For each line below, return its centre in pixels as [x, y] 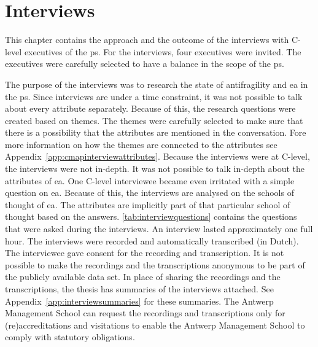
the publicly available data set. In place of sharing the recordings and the [143, 277]
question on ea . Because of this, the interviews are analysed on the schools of [149, 193]
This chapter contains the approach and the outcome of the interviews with [147, 40]
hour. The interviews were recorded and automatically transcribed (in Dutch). [152, 240]
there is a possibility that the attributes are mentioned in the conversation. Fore [156, 132]
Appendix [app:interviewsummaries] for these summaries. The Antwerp [139, 301]
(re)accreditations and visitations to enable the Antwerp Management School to [155, 325]
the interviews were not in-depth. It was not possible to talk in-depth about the [155, 169]
